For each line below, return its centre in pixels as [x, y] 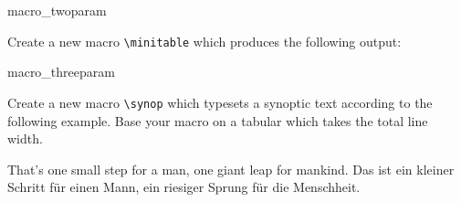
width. [25, 138]
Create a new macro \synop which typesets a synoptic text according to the [220, 102]
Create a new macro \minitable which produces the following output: [204, 41]
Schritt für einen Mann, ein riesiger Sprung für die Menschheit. [184, 187]
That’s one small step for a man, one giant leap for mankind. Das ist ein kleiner [231, 169]
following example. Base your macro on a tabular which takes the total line [218, 120]
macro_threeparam [61, 72]
